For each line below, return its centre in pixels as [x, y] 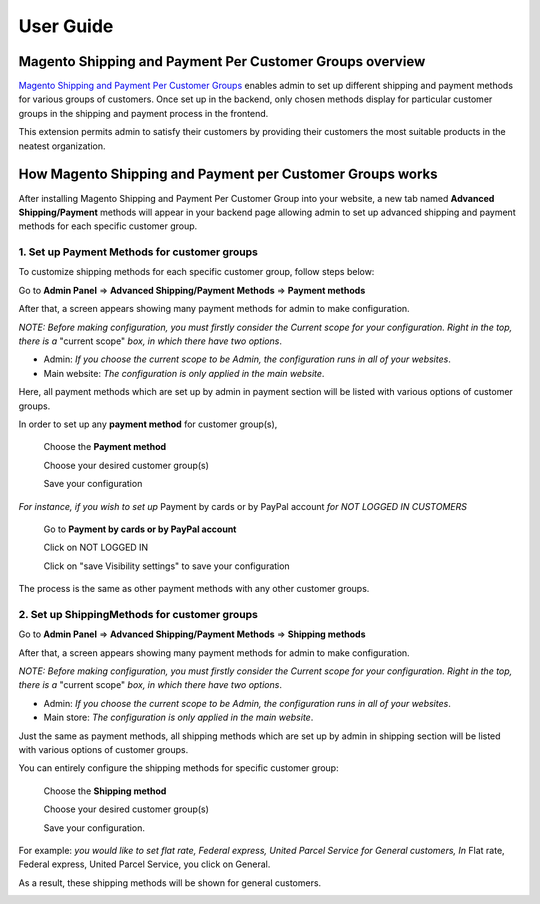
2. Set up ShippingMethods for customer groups [138, 614]
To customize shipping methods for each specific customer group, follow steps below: [196, 272]
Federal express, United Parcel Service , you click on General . [144, 864]
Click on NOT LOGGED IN [96, 547]
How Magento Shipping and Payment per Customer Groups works [228, 174]
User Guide [66, 26]
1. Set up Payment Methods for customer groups [138, 252]
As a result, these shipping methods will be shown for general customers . [170, 882]
